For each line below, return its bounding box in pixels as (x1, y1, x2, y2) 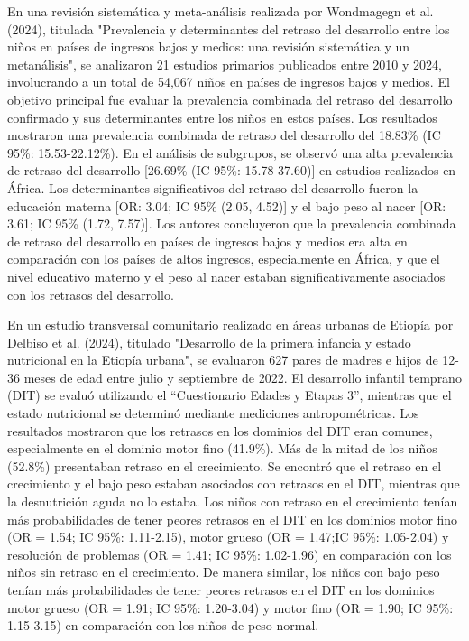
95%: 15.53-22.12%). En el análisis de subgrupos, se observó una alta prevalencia (7, 143, 453, 162)
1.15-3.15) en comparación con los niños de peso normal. (7, 616, 319, 635)
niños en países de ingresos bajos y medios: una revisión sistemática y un (7, 37, 410, 56)
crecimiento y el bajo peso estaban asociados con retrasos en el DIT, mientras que (7, 474, 460, 493)
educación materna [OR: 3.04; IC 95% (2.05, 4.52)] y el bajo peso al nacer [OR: (7, 196, 446, 215)
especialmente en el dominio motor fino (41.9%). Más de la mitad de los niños (7, 439, 437, 458)
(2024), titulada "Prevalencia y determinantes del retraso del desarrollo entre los (7, 19, 450, 38)
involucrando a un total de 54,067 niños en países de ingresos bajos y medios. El (7, 72, 450, 91)
